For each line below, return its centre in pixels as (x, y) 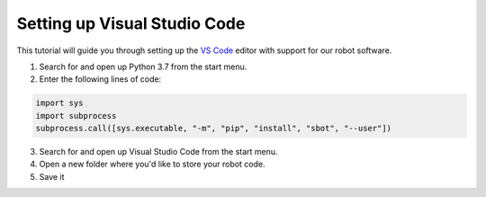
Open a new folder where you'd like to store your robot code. (152, 164)
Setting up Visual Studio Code (131, 23)
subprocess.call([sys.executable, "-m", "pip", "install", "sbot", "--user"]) (213, 129)
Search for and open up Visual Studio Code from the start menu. (158, 152)
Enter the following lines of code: (100, 79)
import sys (59, 103)
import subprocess (76, 116)
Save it (52, 176)
